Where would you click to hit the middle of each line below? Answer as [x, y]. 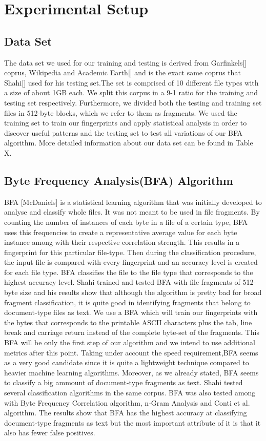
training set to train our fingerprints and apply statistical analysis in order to [126, 123]
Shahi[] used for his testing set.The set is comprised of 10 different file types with [131, 82]
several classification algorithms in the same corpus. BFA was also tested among [130, 392]
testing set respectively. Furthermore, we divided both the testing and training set [133, 102]
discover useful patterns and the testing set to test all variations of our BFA [124, 132]
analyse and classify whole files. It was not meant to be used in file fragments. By [132, 212]
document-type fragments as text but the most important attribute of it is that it [132, 422]
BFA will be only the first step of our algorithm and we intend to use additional [130, 342]
